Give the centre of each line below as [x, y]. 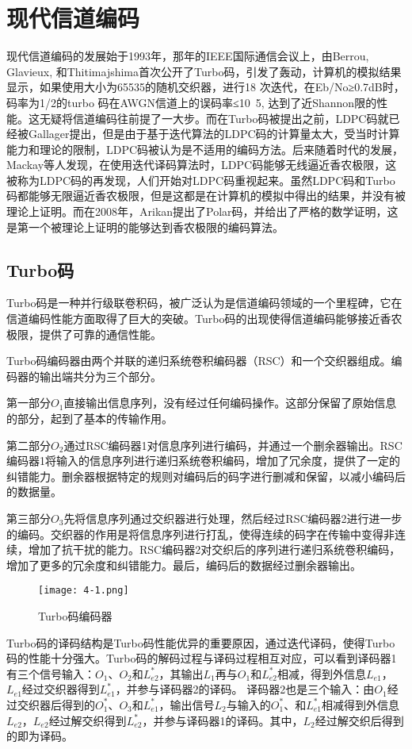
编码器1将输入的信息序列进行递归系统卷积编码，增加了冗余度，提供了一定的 [203, 461]
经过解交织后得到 [359, 720]
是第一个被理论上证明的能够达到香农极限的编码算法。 [145, 227]
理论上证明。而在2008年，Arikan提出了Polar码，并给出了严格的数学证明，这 [202, 211]
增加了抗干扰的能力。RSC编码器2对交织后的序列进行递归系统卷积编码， [214, 549]
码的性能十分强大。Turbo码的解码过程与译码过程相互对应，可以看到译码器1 [202, 658]
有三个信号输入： [51, 673]
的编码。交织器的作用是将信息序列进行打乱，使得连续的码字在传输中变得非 [200, 534]
